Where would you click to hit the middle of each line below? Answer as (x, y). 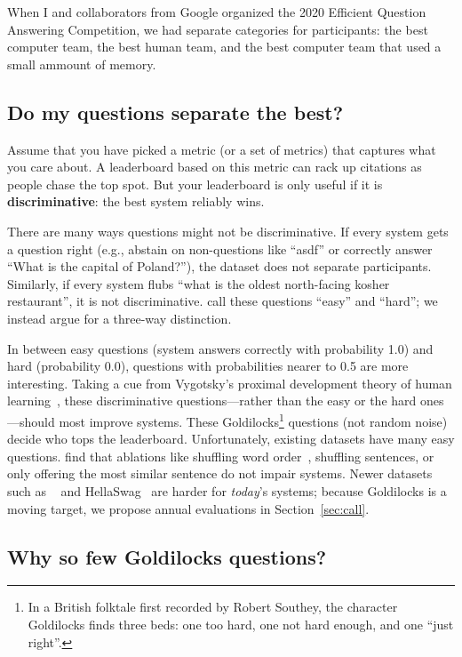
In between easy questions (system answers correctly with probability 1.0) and (220, 348)
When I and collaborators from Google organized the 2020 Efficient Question (217, 12)
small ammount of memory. (82, 64)
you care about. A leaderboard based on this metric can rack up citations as (215, 167)
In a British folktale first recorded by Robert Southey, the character (213, 607)
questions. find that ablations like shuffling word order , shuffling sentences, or (221, 456)
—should (31, 421)
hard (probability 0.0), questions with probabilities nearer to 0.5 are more (208, 366)
